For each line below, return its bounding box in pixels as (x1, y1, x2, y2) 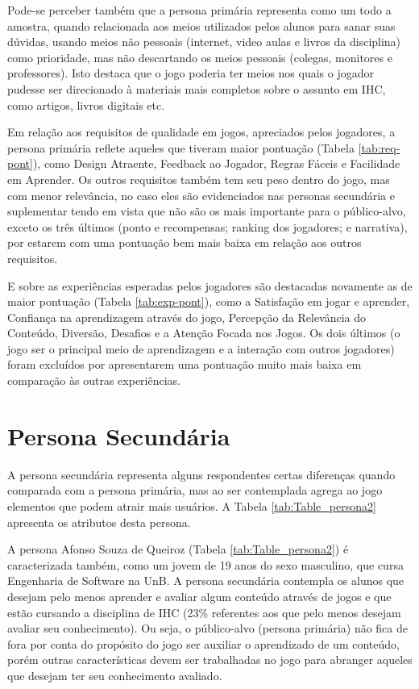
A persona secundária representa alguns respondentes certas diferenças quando (7, 466, 396, 482)
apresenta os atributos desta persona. (7, 513, 191, 530)
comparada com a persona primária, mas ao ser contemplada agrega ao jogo (7, 482, 383, 499)
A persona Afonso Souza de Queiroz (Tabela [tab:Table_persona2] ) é (7, 541, 349, 557)
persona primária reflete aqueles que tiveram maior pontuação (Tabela (7, 139, 355, 156)
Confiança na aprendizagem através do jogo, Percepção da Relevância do (7, 308, 367, 325)
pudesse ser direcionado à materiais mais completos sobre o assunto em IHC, (7, 80, 386, 97)
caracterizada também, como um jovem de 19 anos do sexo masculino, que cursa (7, 556, 404, 573)
